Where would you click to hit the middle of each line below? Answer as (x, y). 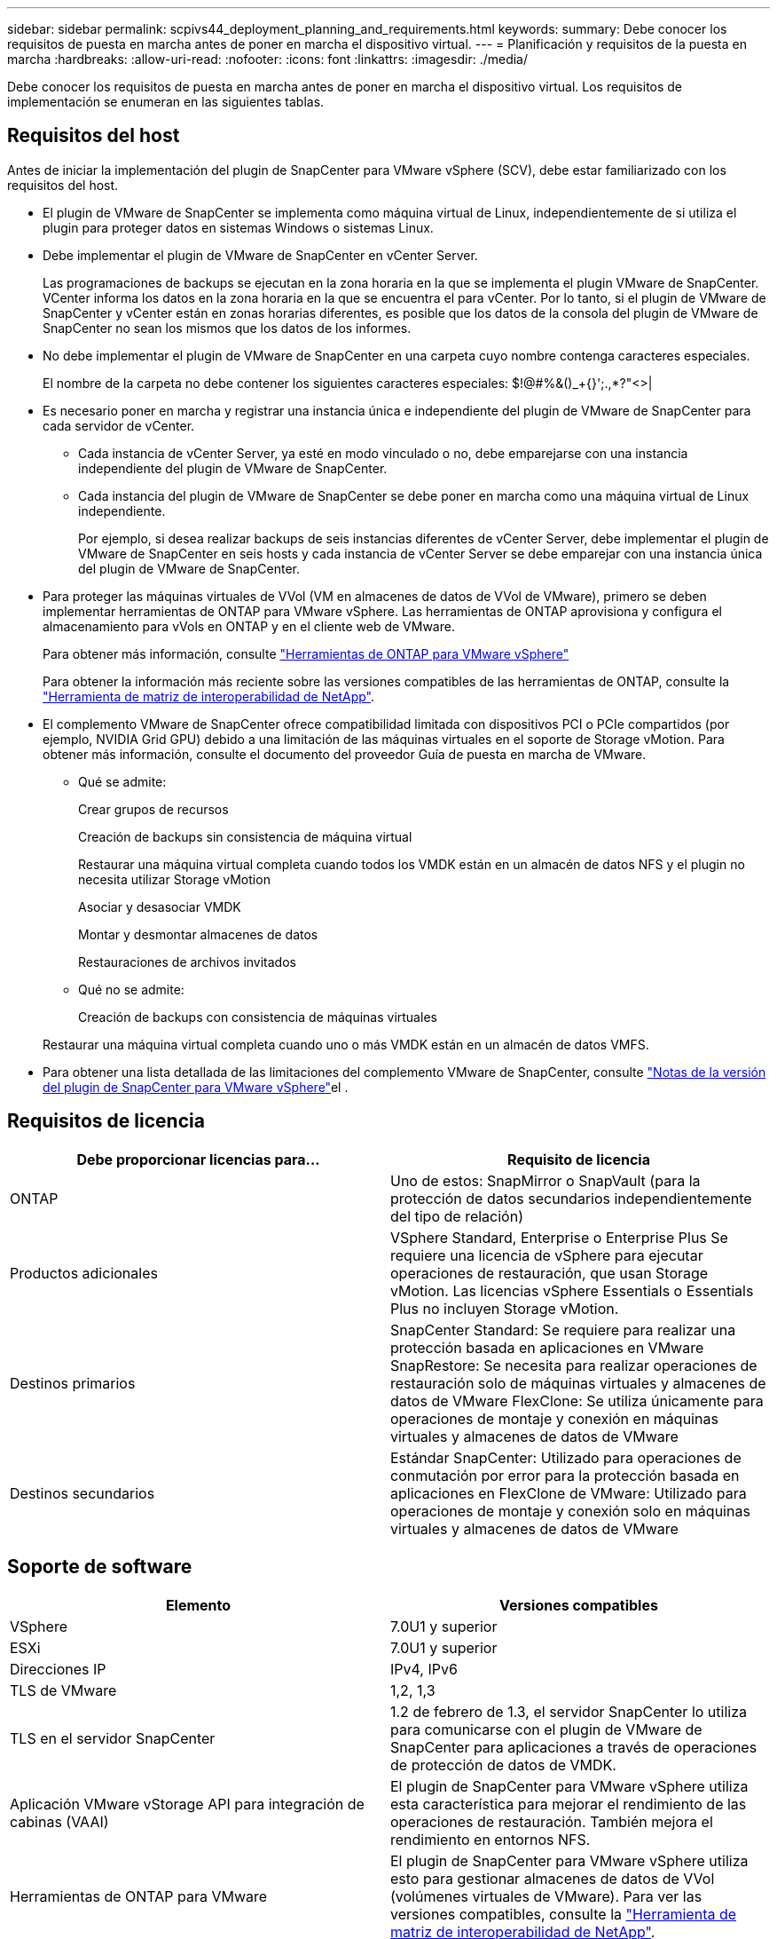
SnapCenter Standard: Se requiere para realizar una (563, 1330)
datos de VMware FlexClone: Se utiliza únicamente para (577, 1401)
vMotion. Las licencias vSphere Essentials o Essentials (572, 1290)
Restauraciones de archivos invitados (187, 962)
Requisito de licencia (579, 1159)
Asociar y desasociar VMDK (160, 906)
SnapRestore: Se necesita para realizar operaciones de (574, 1365)
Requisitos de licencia (106, 1121)
